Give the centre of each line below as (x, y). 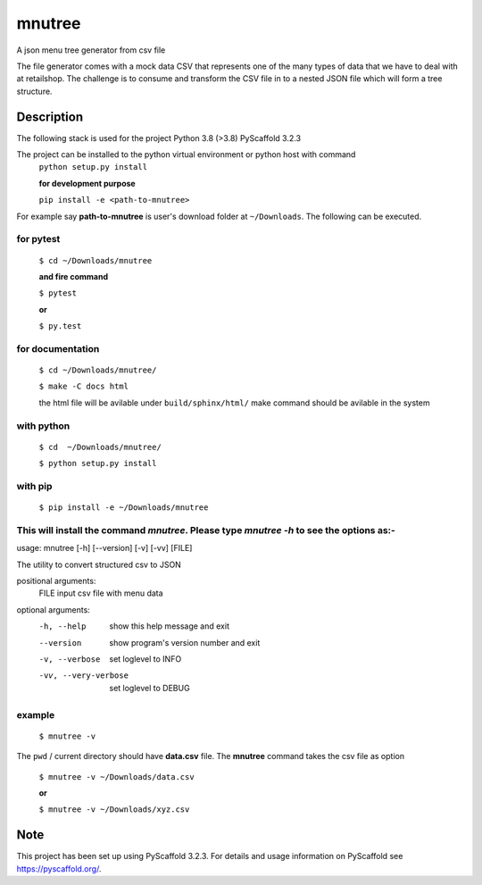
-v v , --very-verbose (84, 676)
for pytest (38, 239)
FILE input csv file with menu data (101, 593)
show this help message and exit (169, 626)
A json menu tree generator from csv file (91, 50)
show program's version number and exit (185, 642)
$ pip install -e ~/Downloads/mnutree (124, 508)
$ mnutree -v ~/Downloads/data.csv (117, 776)
